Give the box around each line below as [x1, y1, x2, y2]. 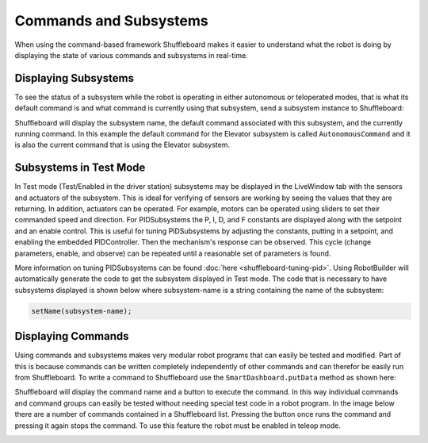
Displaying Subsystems [14, 71, 135, 85]
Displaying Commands [14, 329, 130, 343]
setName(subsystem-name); [31, 306, 132, 315]
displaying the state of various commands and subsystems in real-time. [14, 50, 249, 60]
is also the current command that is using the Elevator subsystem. [14, 140, 230, 150]
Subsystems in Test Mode [14, 161, 146, 175]
